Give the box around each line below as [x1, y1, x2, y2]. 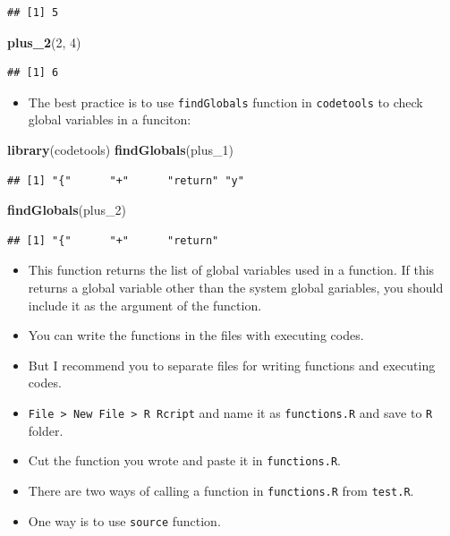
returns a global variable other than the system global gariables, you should [28, 278, 444, 296]
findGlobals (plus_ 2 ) [7, 200, 126, 219]
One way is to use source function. [28, 511, 221, 530]
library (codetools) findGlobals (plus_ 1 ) [7, 140, 233, 159]
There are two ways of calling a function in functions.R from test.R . [28, 481, 414, 499]
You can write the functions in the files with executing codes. [28, 326, 364, 345]
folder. [28, 421, 64, 439]
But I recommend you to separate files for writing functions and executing [28, 355, 436, 374]
